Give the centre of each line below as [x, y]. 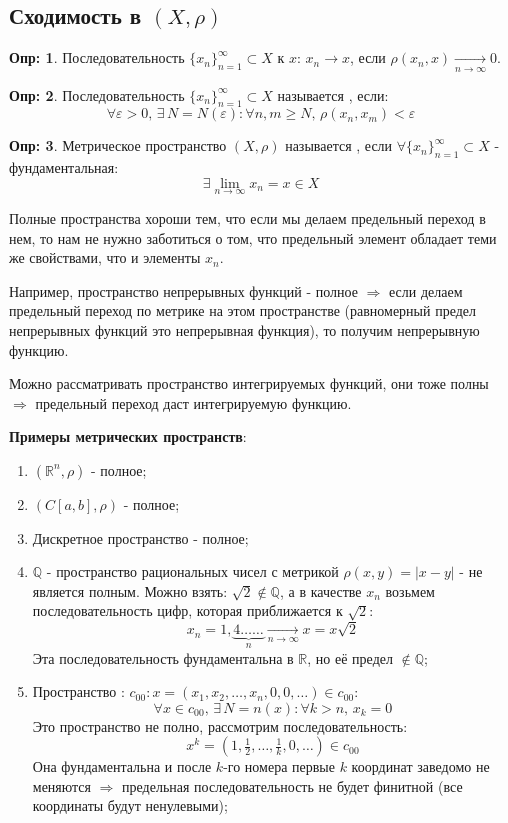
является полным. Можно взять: [130, 590]
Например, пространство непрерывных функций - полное [183, 290]
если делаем [426, 290]
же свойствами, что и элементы [105, 257]
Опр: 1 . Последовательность [97, 57]
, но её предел [350, 657]
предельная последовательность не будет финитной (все [292, 785]
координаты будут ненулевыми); [130, 805]
